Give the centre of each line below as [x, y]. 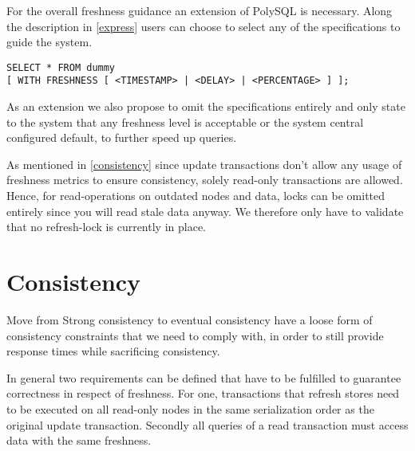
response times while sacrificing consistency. [113, 351]
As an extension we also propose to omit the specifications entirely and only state [206, 106]
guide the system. [49, 42]
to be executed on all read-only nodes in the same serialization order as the [190, 408]
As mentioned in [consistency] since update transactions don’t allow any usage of [204, 164]
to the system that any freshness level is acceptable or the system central [185, 122]
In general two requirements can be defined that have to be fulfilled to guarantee [204, 377]
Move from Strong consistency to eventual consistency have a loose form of [190, 319]
